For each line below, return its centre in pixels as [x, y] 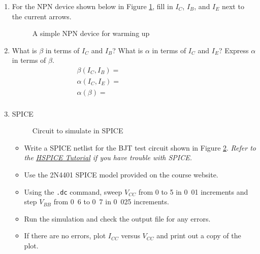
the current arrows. [42, 16]
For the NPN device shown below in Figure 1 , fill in [92, 6]
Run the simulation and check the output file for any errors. [117, 218]
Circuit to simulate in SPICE [78, 131]
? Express [234, 50]
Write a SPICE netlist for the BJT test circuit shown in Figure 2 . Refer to [140, 147]
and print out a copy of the [199, 235]
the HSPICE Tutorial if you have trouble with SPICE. [108, 157]
